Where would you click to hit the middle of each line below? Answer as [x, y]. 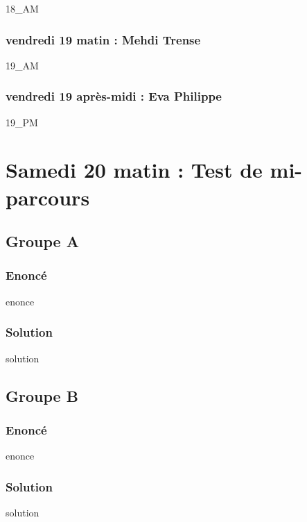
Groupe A [42, 241]
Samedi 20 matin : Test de [134, 170]
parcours [48, 197]
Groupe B [42, 395]
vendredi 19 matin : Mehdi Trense [103, 39]
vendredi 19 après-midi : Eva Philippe [114, 96]
